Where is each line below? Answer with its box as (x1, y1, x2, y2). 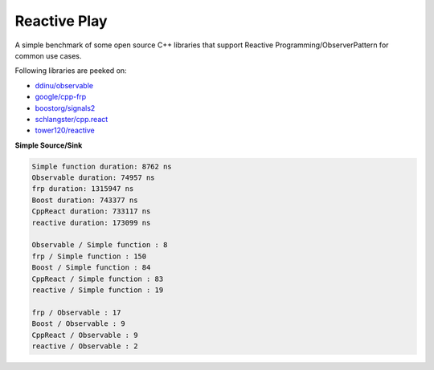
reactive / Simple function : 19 (31, 285, 164, 295)
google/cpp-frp (35, 92, 87, 102)
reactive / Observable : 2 (31, 341, 138, 351)
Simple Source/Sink (14, 140, 83, 150)
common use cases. (14, 51, 82, 60)
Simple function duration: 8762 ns (31, 161, 172, 171)
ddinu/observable (35, 80, 94, 90)
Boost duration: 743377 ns (31, 195, 138, 205)
